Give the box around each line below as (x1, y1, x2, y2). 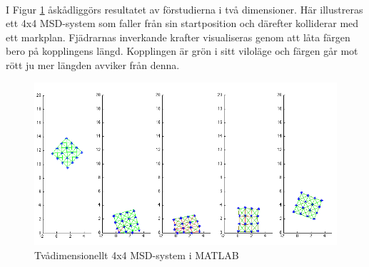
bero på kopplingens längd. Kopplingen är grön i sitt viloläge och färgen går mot (6, 43, 358, 58)
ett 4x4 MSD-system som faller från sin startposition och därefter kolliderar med (6, 16, 359, 31)
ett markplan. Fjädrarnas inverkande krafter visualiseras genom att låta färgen (6, 29, 350, 44)
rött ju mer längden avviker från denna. (6, 57, 180, 72)
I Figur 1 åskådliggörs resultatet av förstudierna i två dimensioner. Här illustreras (6, 1, 363, 16)
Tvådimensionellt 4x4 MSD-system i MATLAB (34, 247, 239, 262)
